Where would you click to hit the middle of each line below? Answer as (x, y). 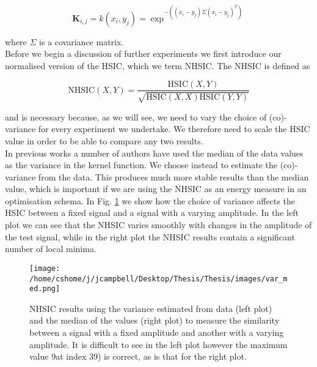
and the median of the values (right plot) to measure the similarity (155, 320)
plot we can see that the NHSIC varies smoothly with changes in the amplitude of (158, 225)
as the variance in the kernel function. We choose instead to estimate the (141, 165)
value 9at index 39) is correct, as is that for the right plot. (138, 356)
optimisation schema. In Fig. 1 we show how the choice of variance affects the (150, 200)
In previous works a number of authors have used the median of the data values (154, 153)
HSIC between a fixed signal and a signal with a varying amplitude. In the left (152, 213)
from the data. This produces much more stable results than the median (173, 176)
